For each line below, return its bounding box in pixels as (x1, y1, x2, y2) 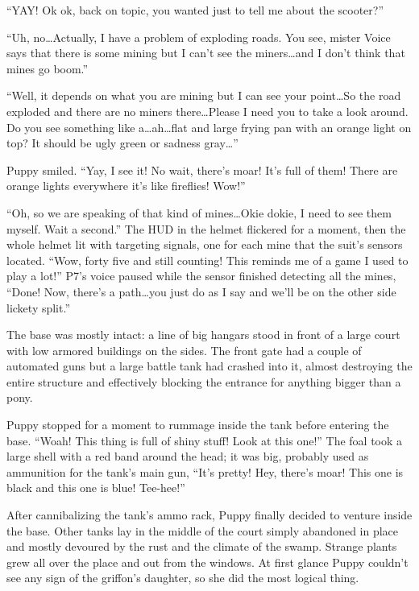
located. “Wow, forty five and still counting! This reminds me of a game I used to (6, 251, 409, 268)
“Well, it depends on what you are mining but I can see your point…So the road (6, 87, 401, 104)
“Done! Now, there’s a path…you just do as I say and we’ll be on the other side (6, 283, 396, 300)
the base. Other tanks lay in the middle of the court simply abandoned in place (6, 522, 399, 539)
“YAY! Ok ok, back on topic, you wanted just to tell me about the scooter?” (6, 2, 384, 18)
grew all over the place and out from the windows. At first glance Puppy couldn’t (6, 553, 409, 570)
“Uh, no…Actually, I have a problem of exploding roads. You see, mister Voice (6, 28, 391, 45)
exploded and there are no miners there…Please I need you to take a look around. (6, 102, 409, 119)
